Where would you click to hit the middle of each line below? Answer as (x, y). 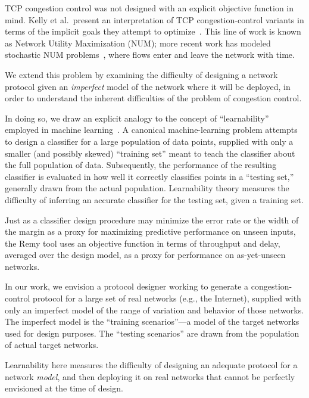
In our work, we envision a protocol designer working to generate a (127, 286)
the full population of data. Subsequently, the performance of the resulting (141, 165)
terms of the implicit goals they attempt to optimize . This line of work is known (153, 31)
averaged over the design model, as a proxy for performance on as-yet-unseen (145, 255)
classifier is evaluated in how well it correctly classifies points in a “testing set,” (149, 176)
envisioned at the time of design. (64, 388)
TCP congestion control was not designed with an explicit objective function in (149, 8)
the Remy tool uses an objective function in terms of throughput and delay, (143, 243)
